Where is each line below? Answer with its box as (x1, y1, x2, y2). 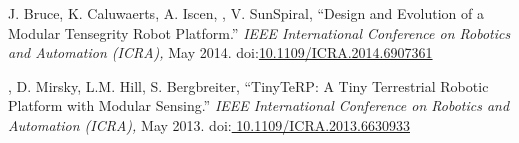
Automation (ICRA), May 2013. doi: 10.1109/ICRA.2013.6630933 (8, 114, 410, 135)
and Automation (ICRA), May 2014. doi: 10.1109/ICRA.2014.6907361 (8, 42, 433, 63)
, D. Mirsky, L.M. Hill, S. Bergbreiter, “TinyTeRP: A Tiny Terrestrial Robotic (8, 75, 489, 96)
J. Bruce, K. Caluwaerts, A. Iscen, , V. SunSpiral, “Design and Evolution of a (8, 3, 484, 23)
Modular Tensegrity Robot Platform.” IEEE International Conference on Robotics (8, 22, 511, 43)
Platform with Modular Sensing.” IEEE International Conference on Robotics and (8, 95, 510, 116)
